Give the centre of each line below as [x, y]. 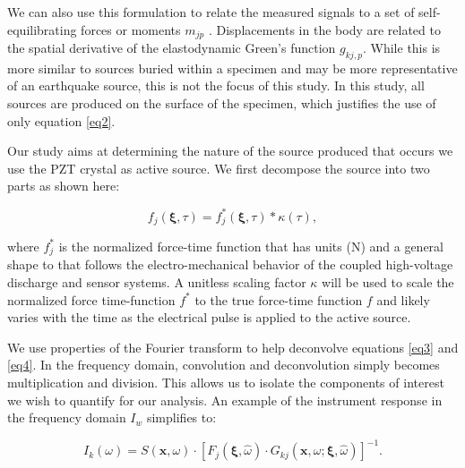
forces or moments [131, 29]
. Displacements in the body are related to [324, 29]
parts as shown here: [64, 186]
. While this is [401, 48]
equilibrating [42, 29]
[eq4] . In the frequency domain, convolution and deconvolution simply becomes [224, 365]
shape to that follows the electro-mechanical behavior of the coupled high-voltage [230, 264]
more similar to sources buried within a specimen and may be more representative [232, 68]
